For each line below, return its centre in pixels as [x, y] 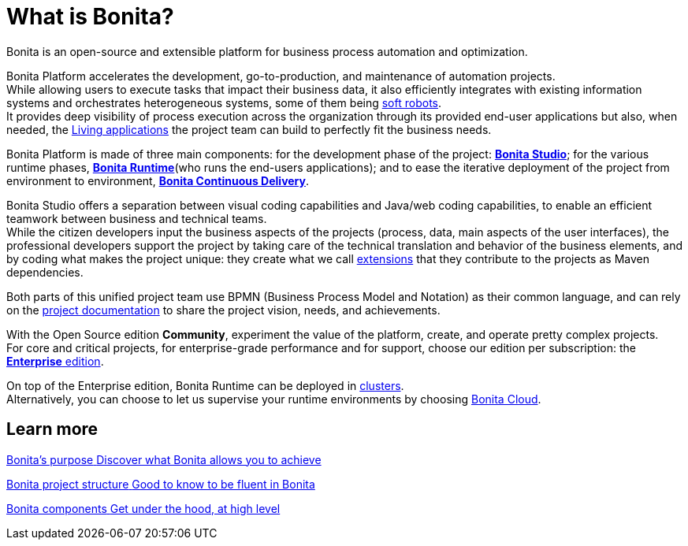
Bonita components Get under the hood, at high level [143, 508]
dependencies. [45, 272]
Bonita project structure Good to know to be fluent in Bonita [161, 484]
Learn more [52, 429]
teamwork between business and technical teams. [137, 218]
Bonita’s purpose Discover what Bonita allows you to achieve [164, 459]
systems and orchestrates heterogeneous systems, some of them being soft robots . [224, 102]
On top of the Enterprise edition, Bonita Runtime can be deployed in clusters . [205, 385]
